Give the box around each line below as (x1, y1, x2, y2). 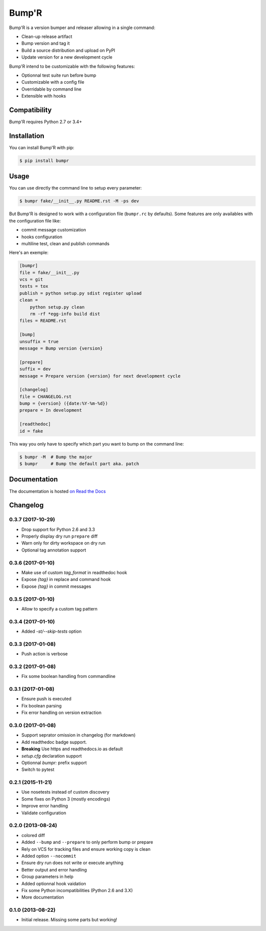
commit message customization (21, 227, 86, 233)
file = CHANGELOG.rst (19, 394, 72, 399)
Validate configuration (21, 810, 66, 816)
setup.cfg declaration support (21, 753, 82, 759)
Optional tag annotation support (21, 547, 86, 553)
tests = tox (19, 284, 49, 289)
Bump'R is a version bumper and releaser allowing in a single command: (9, 25, 155, 31)
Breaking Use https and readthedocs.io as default (21, 746, 123, 752)
